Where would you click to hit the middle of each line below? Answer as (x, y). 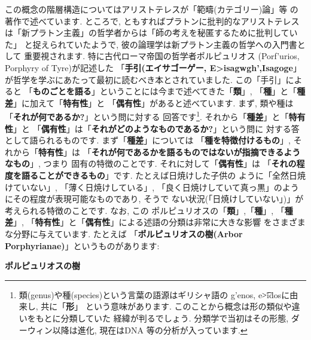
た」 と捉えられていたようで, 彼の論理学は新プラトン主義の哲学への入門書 (151, 44)
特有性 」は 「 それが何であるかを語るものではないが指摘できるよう (170, 151)
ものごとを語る (62, 91)
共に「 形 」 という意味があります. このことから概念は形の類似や (166, 306)
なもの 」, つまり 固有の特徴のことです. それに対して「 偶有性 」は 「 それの (151, 163)
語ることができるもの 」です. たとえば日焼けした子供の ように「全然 (155, 175)
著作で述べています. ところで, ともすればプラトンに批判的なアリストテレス (152, 21)
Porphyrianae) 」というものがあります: (82, 245)
